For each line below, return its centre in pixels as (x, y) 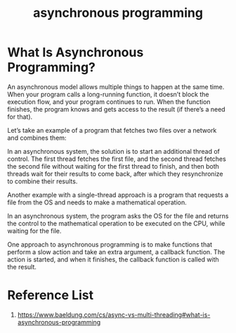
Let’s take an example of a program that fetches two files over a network (112, 130)
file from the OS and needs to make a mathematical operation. (97, 202)
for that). (20, 117)
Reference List (50, 295)
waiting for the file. (34, 230)
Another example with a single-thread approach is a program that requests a (118, 195)
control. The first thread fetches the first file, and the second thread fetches (117, 159)
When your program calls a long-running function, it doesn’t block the (108, 94)
